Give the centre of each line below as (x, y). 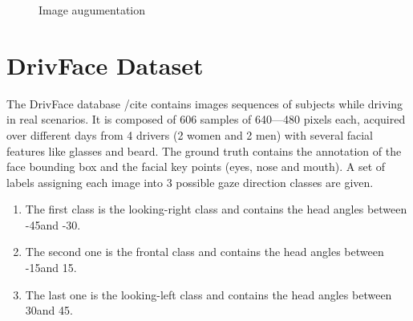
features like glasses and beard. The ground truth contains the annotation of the (204, 150)
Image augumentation (92, 10)
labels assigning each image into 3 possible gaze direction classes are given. (190, 182)
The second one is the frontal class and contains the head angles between (204, 252)
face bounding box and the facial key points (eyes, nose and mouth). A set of (196, 167)
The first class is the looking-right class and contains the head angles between (216, 209)
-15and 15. (51, 268)
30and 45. (49, 310)
